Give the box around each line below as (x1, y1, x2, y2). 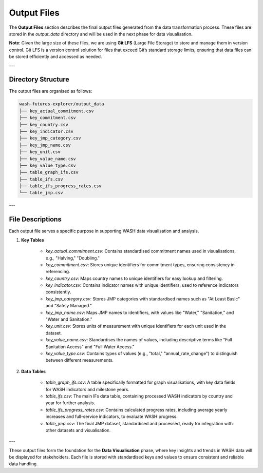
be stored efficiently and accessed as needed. (9, 54, 102, 59)
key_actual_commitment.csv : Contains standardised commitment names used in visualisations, (45, 248, 236, 254)
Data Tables (21, 368, 46, 374)
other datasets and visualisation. (45, 427, 111, 433)
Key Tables (21, 237, 44, 243)
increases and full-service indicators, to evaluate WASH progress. (45, 414, 178, 419)
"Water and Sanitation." (45, 316, 93, 322)
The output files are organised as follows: (9, 88, 93, 94)
